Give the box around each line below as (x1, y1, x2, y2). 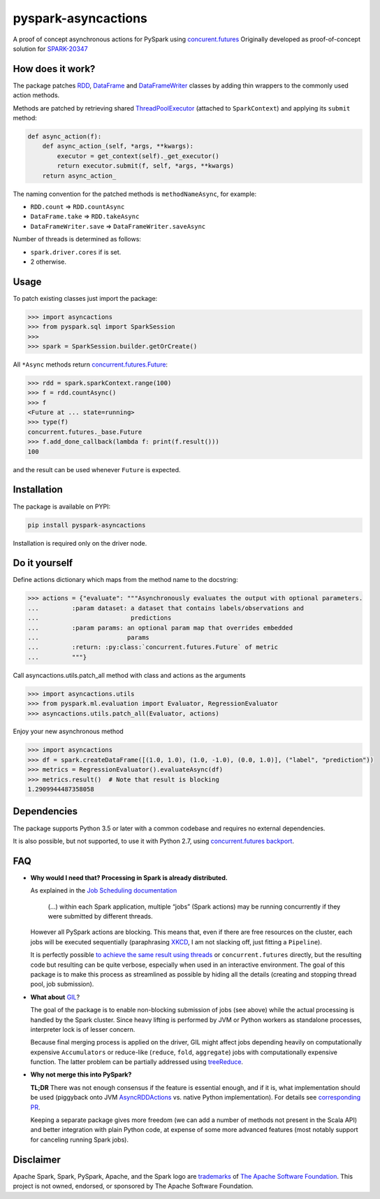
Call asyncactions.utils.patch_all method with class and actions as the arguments (13, 671, 246, 679)
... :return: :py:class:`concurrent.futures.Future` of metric (27, 644, 279, 651)
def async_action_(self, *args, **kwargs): (42, 142, 193, 150)
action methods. (13, 91, 60, 99)
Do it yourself (13, 557, 73, 569)
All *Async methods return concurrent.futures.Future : (13, 360, 168, 369)
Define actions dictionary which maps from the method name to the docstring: (13, 576, 238, 584)
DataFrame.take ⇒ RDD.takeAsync (30, 212, 140, 220)
